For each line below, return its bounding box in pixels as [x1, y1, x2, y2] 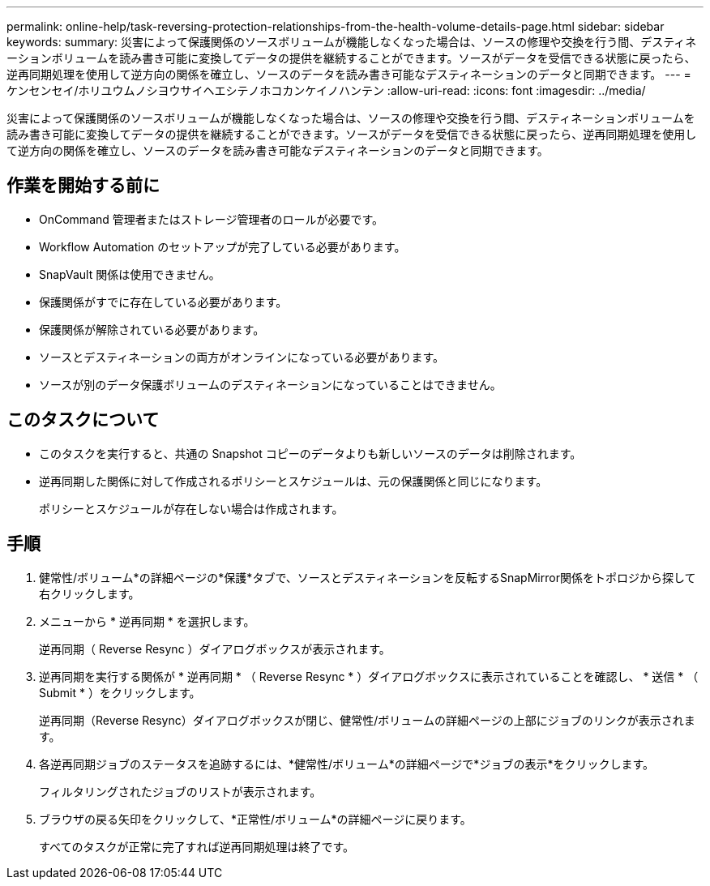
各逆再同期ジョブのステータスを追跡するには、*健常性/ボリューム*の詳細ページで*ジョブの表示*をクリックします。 [39, 756, 654, 771]
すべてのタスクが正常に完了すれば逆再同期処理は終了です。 [39, 839, 355, 854]
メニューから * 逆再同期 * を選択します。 [39, 614, 255, 628]
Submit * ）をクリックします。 [39, 685, 201, 700]
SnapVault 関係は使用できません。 [39, 267, 220, 281]
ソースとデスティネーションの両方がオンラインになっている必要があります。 [39, 349, 445, 364]
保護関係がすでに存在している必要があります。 [39, 294, 288, 309]
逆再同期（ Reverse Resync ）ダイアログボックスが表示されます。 [39, 641, 391, 656]
